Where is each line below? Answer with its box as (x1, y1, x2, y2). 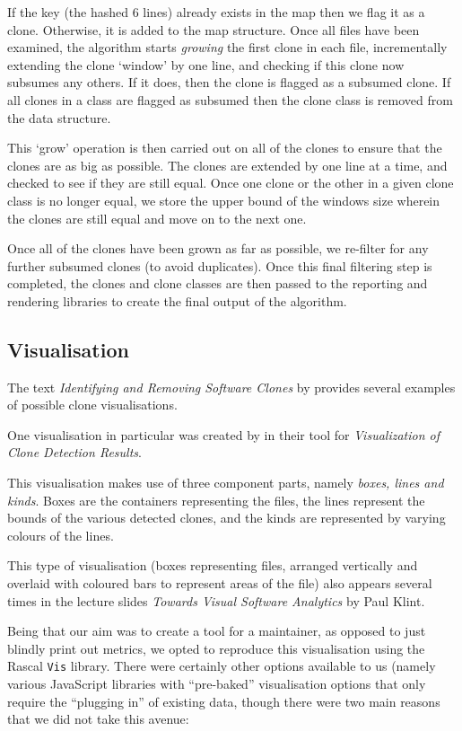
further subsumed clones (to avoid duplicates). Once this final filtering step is (7, 256, 432, 275)
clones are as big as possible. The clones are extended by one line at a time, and (7, 155, 448, 174)
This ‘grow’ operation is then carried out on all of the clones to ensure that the (7, 138, 442, 157)
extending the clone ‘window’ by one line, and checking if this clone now (7, 55, 405, 74)
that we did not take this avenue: (7, 709, 189, 728)
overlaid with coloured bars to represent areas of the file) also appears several (7, 574, 432, 593)
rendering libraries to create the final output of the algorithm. (7, 291, 347, 310)
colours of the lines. (7, 525, 114, 544)
